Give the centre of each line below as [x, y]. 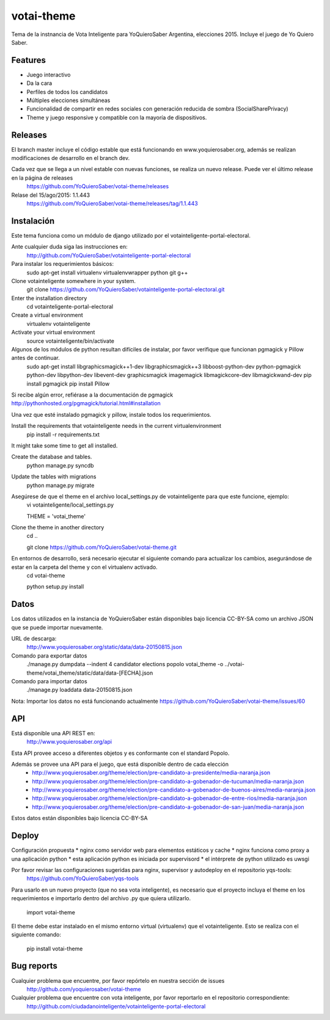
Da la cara [39, 83]
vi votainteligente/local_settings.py [70, 505]
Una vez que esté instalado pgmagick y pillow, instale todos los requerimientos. [112, 414]
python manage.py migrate [61, 485]
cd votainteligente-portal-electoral [70, 307]
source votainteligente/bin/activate [70, 341]
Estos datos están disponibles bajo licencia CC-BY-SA [79, 818]
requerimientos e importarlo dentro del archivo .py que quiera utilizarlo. [101, 898]
